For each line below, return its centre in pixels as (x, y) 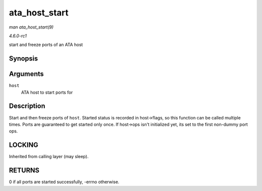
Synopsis (24, 59)
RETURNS (24, 170)
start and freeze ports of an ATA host (46, 45)
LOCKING (24, 145)
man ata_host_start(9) (31, 27)
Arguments (26, 74)
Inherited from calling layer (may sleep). (49, 157)
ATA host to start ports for (47, 92)
